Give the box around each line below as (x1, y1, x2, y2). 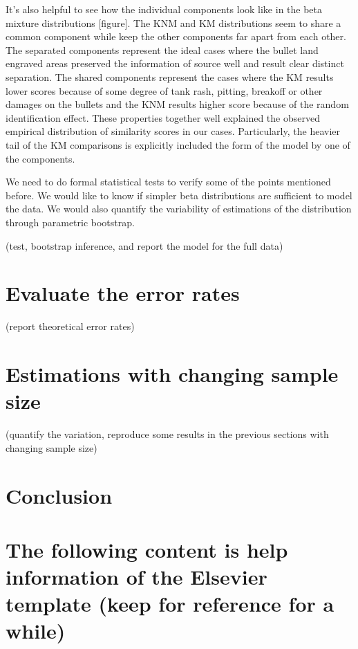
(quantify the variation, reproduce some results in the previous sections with (6, 427, 329, 441)
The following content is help (6, 535, 288, 563)
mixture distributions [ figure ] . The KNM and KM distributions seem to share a (6, 15, 341, 30)
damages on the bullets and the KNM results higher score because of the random (6, 97, 349, 111)
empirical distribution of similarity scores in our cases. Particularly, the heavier (6, 124, 340, 138)
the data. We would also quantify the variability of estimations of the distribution (6, 201, 352, 216)
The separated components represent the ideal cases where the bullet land (6, 42, 319, 57)
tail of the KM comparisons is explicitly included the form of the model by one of (6, 137, 350, 152)
